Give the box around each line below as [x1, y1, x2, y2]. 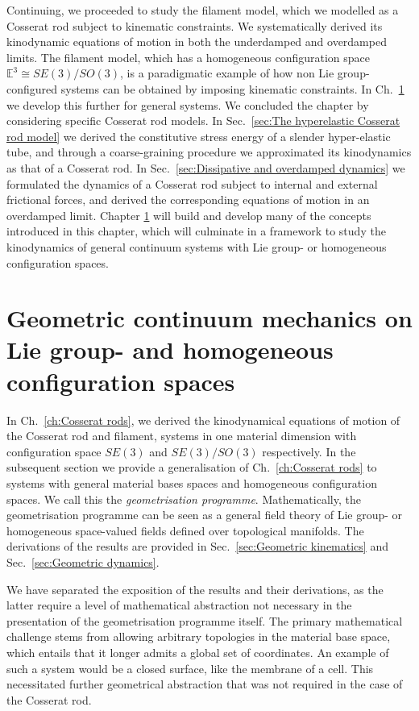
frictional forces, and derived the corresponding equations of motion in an [6, 191, 370, 208]
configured [6, 80, 58, 97]
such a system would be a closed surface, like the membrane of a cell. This [6, 659, 374, 676]
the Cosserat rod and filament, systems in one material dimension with [6, 427, 357, 444]
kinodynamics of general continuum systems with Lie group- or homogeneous [6, 238, 387, 255]
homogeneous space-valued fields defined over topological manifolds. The [6, 522, 364, 538]
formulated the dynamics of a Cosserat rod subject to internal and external [6, 175, 378, 192]
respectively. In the [262, 443, 356, 459]
